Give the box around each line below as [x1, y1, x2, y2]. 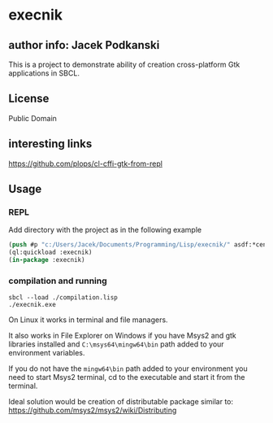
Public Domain [8, 113, 57, 123]
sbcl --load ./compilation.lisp [8, 294, 118, 302]
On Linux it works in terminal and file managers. [8, 315, 168, 325]
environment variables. [8, 348, 85, 358]
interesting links [8, 137, 93, 151]
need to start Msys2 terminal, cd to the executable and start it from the [8, 373, 245, 382]
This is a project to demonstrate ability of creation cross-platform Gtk [8, 59, 240, 69]
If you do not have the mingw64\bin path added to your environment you [8, 364, 248, 373]
